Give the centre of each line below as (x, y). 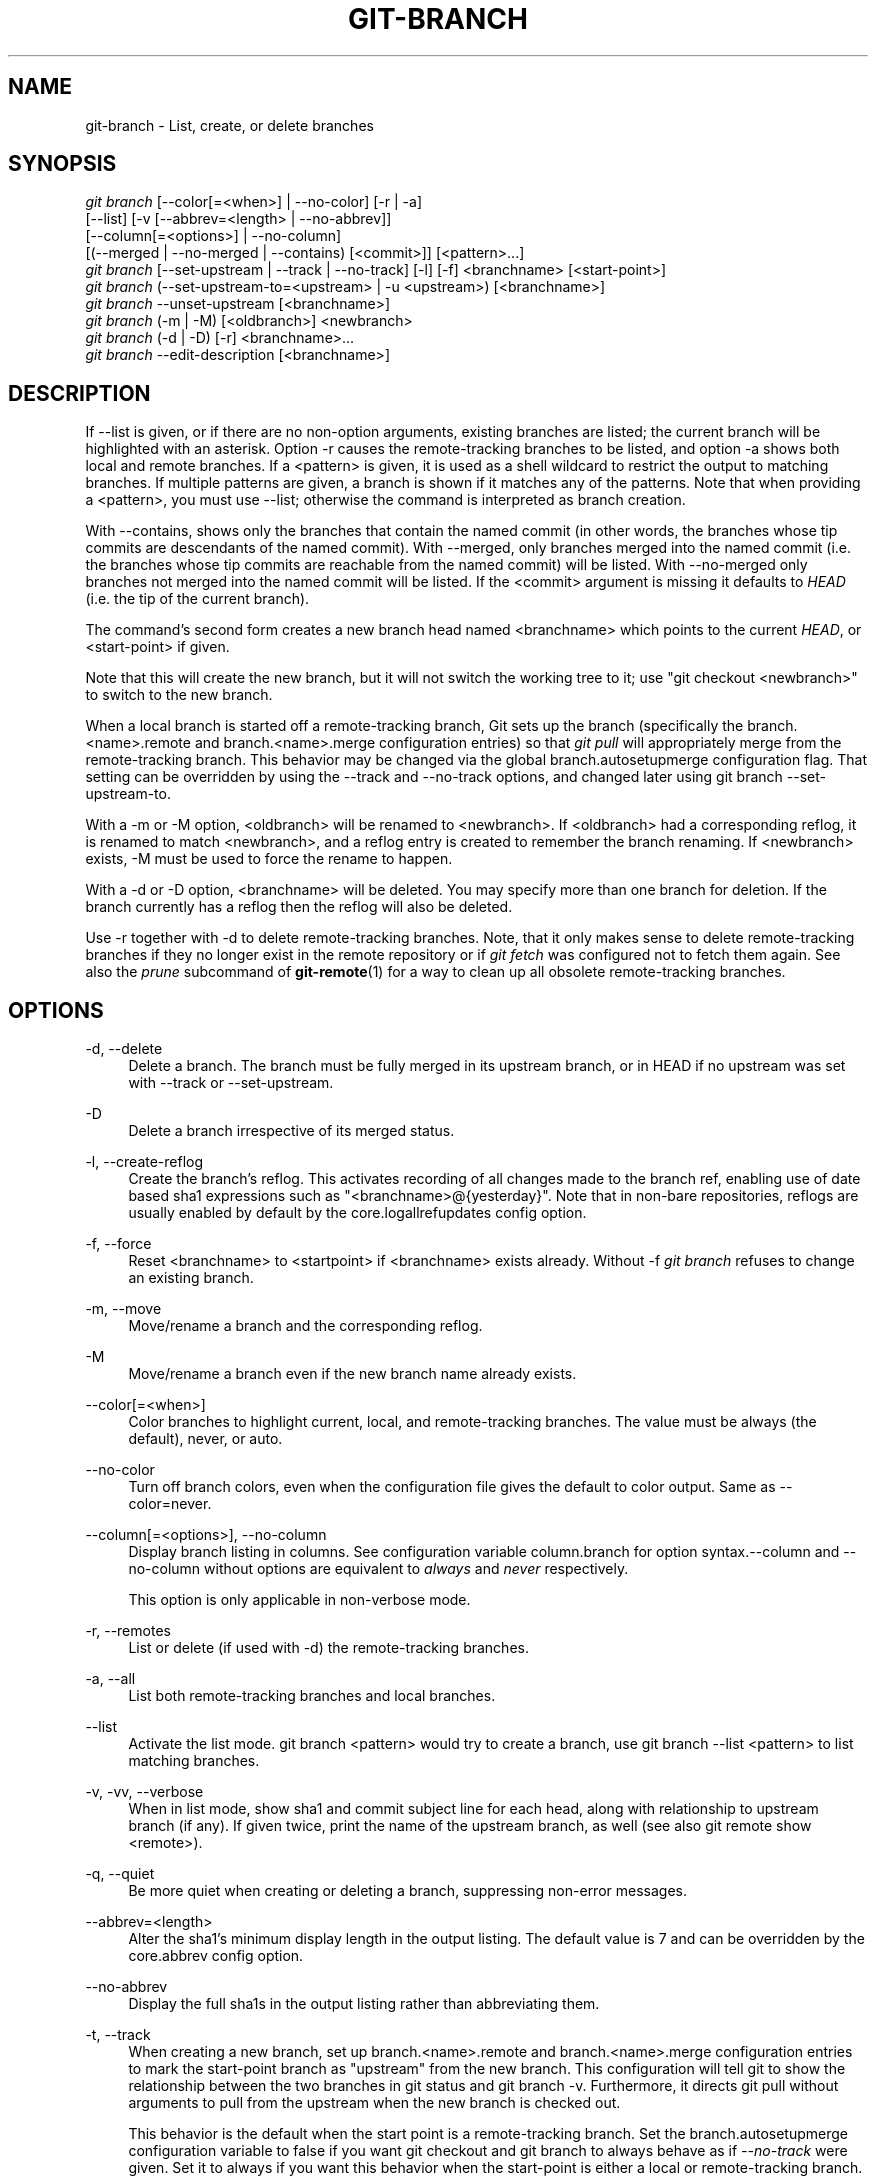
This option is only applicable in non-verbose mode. (299, 1600)
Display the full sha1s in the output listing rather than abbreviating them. (364, 2004)
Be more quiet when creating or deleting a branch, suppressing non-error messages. (407, 1891)
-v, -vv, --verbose (144, 1792)
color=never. (170, 1504)
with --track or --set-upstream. (231, 1083)
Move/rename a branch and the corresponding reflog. (305, 1326)
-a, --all (110, 1679)
